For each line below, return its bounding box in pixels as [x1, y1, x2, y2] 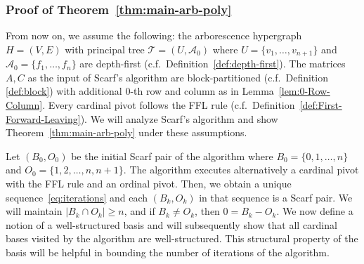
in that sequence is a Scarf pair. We [199, 190, 353, 204]
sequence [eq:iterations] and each [6, 190, 148, 204]
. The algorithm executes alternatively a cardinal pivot [123, 162, 359, 177]
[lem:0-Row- [278, 84, 330, 98]
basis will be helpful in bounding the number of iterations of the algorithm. [6, 244, 330, 259]
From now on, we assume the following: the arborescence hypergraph [6, 28, 302, 43]
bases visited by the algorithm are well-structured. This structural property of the [6, 231, 358, 246]
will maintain [6, 204, 63, 218]
